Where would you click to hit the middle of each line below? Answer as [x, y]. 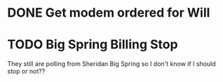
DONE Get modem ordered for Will [109, 13]
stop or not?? [26, 72]
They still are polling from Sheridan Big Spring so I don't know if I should [111, 64]
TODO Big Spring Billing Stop [93, 45]
